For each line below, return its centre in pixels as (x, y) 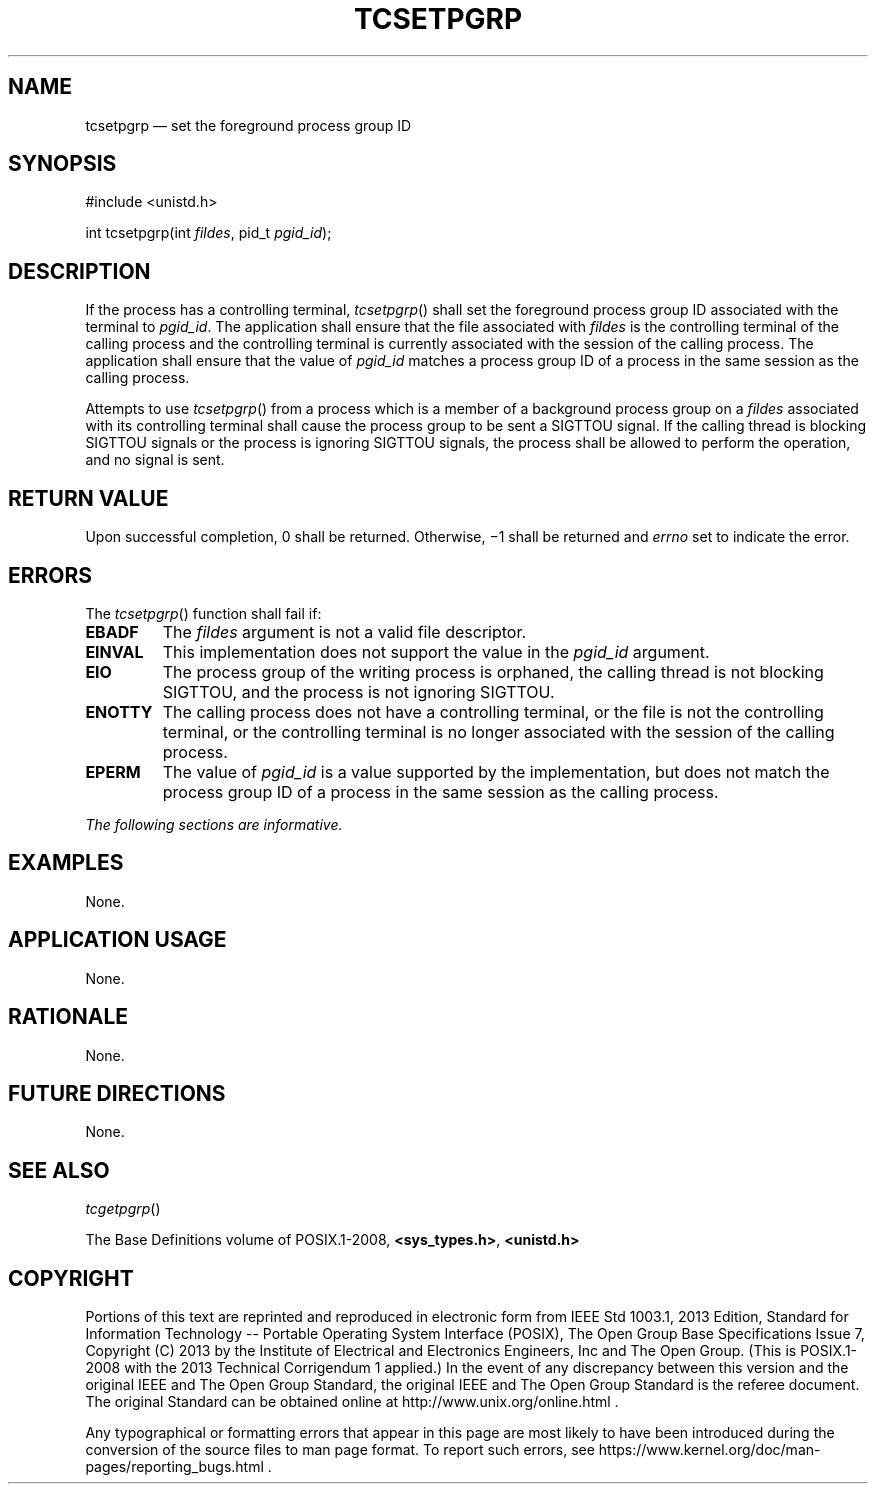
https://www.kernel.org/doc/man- (709, 1450)
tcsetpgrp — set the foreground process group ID (248, 125)
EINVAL (114, 651)
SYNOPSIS (62, 164)
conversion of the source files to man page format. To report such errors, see (340, 1450)
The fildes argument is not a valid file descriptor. (344, 631)
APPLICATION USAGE (117, 940)
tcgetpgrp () (123, 1209)
